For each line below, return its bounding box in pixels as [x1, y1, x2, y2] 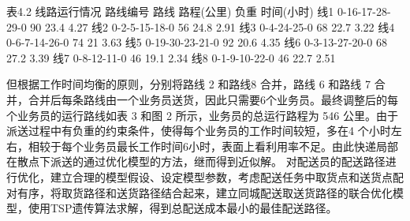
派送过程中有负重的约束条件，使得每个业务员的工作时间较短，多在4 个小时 [6, 122, 391, 139]
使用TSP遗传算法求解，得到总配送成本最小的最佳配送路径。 [28, 200, 337, 216]
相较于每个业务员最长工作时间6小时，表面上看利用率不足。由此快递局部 [28, 137, 398, 154]
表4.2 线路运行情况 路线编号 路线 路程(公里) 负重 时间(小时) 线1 [6, 3, 334, 19]
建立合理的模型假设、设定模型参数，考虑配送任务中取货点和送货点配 [50, 168, 404, 185]
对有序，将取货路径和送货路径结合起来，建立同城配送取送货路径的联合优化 [6, 184, 393, 200]
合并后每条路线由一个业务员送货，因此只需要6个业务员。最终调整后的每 [28, 91, 398, 107]
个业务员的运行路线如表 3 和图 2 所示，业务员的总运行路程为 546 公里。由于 [6, 107, 398, 123]
